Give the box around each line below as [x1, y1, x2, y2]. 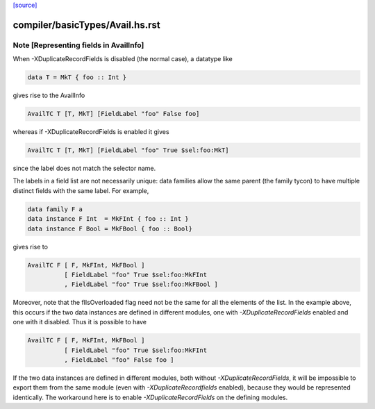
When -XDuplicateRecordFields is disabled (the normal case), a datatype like [12, 55, 233, 63]
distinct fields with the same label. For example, [12, 186, 149, 194]
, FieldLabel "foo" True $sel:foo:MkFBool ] [63, 281, 218, 288]
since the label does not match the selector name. [12, 164, 156, 173]
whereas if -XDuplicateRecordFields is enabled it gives [12, 128, 169, 136]
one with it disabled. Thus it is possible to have [12, 318, 147, 326]
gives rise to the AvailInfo [12, 91, 85, 100]
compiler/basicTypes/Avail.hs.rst [12, 19, 160, 31]
